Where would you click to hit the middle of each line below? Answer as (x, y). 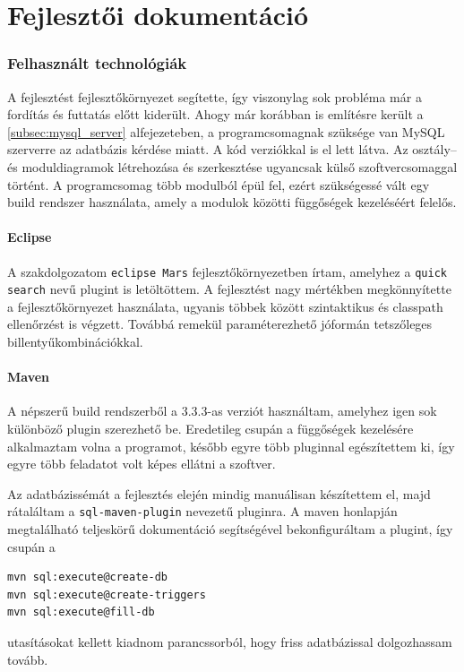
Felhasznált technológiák (97, 63)
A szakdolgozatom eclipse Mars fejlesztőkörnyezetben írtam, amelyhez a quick (227, 271)
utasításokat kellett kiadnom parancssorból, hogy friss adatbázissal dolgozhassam (230, 642)
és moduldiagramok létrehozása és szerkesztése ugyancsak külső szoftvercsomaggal (232, 166)
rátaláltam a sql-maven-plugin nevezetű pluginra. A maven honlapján (202, 511)
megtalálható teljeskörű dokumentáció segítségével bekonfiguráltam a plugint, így (230, 529)
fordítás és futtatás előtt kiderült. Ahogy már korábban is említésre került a (215, 114)
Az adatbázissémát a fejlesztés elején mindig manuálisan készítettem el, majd (219, 493)
